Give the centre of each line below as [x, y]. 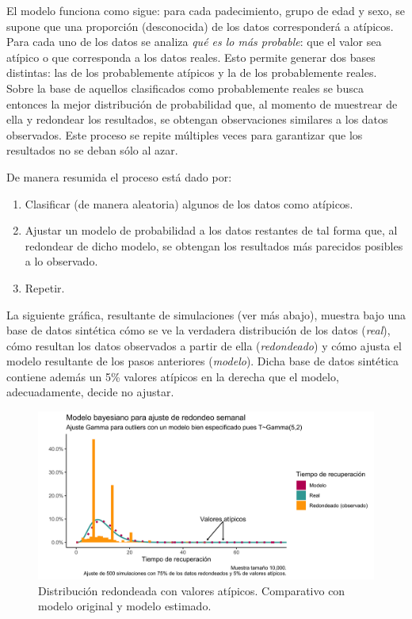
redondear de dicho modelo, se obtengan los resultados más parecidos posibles [214, 245]
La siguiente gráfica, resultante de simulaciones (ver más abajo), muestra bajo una [206, 314]
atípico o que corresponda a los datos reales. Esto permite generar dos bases [191, 57]
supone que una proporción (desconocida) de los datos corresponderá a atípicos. [200, 26]
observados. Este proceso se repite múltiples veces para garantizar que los [185, 134]
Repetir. [45, 287]
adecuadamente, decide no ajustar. [90, 392]
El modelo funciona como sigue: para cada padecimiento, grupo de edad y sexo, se [206, 10]
